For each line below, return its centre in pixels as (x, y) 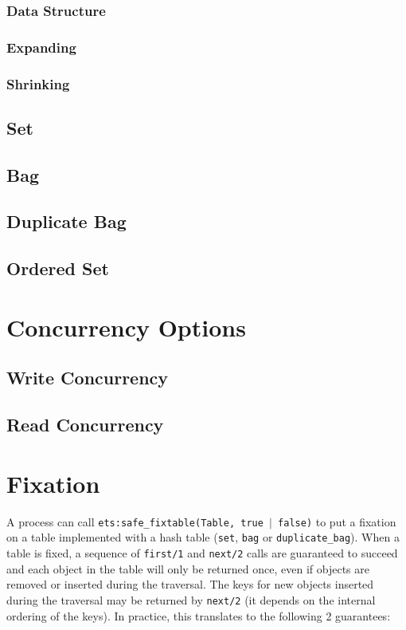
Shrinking (38, 83)
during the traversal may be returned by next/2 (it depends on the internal (191, 599)
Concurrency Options (126, 327)
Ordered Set (58, 268)
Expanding (41, 47)
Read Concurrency (85, 425)
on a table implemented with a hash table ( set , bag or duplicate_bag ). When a (203, 537)
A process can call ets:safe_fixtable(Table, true (135, 521)
